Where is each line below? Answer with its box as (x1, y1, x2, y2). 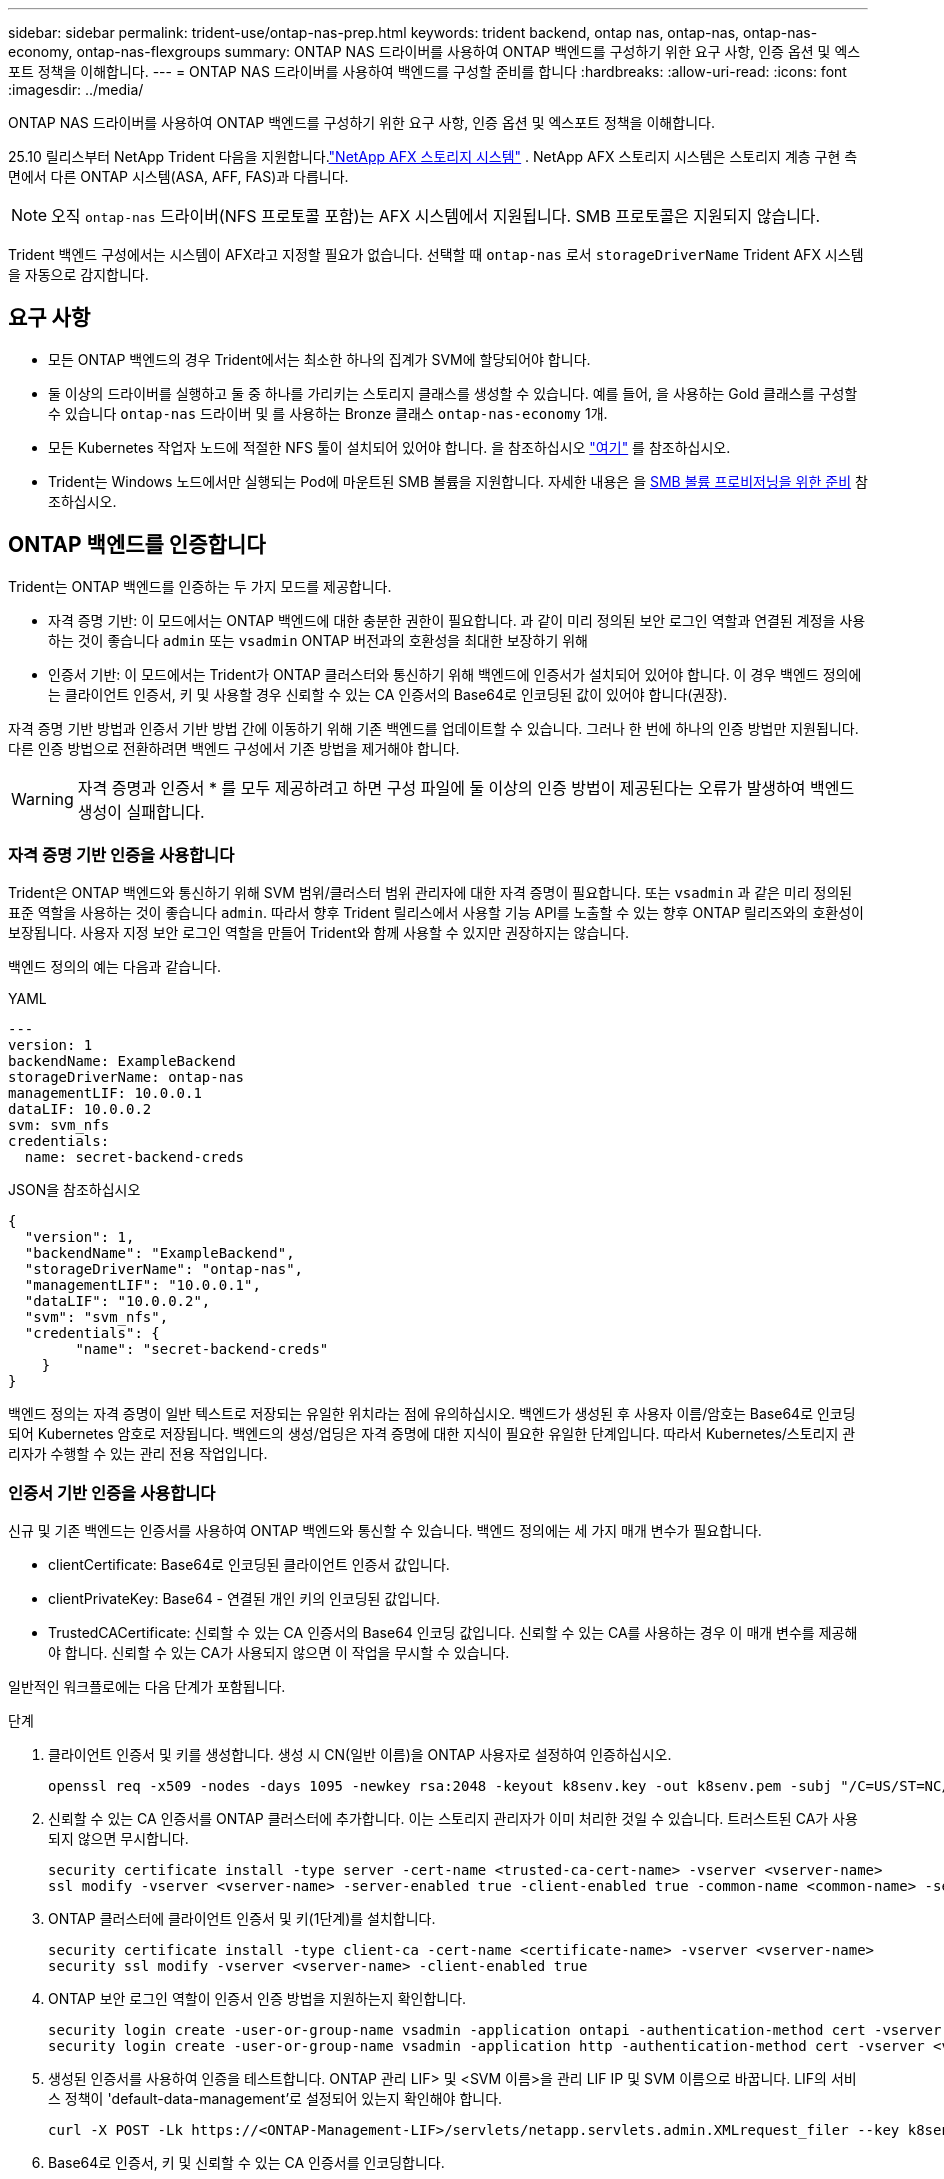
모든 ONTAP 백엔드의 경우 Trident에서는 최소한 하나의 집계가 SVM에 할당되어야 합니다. (48, 350, 591, 368)
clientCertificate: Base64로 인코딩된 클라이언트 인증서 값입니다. (48, 1556, 450, 1574)
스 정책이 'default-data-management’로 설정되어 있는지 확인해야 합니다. (48, 2090, 503, 2108)
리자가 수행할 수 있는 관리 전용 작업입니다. (8, 1445, 268, 1463)
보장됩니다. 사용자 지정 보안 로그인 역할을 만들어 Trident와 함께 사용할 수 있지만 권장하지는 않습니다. (8, 924, 630, 942)
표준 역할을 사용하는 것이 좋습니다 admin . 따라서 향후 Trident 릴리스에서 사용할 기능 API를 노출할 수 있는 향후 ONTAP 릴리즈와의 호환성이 (8, 904, 864, 922)
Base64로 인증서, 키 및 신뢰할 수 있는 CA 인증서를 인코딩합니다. (48, 2154, 445, 2172)
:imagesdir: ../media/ (8, 81, 144, 98)
